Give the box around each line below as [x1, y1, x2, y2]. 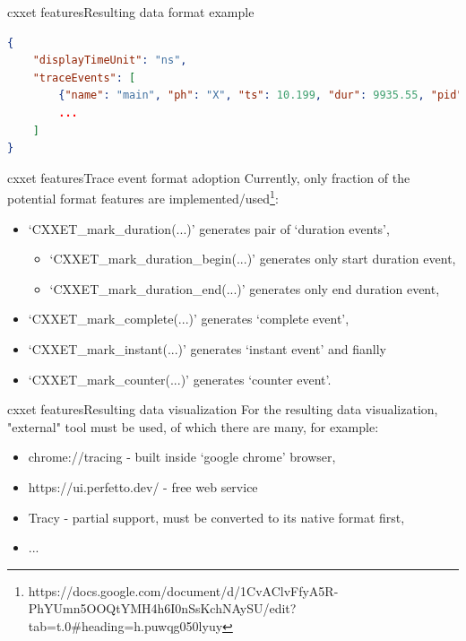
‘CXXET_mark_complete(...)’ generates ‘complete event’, [28, 309, 349, 328]
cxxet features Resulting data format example [7, 3, 255, 21]
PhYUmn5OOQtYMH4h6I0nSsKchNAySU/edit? [28, 599, 297, 618]
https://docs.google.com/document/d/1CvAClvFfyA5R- [28, 581, 339, 600]
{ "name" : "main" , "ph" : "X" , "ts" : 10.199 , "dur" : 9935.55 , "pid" [58, 89, 463, 102]
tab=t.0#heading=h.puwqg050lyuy [28, 616, 223, 635]
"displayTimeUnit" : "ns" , [32, 54, 187, 67]
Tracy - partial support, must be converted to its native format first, [28, 507, 405, 526]
